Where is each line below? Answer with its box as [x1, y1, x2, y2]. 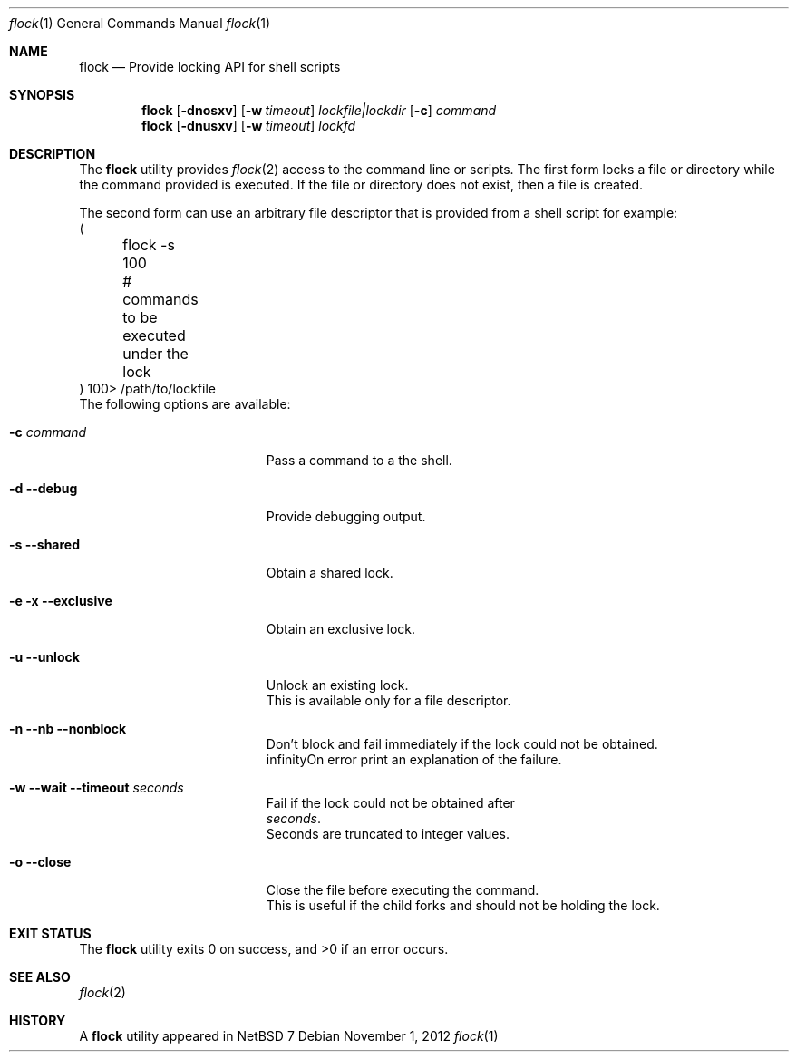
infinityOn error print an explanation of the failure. [266, 752, 562, 767]
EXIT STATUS [9, 926, 92, 941]
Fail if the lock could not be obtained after [266, 795, 515, 811]
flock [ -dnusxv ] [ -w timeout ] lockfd [141, 118, 356, 133]
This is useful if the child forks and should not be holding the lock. [266, 898, 660, 913]
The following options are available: [79, 396, 291, 412]
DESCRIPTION [9, 146, 96, 161]
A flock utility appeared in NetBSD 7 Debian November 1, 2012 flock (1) [79, 1028, 499, 1044]
